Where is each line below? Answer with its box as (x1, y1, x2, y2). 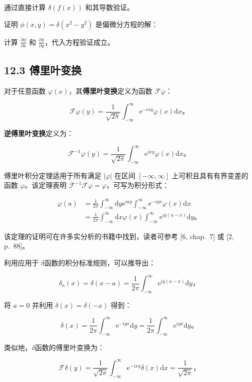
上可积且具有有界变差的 (171, 170, 249, 180)
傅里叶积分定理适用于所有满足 (4, 170, 101, 180)
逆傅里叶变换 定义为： (4, 128, 74, 138)
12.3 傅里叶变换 (4, 62, 82, 78)
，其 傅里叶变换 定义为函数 (69, 86, 153, 96)
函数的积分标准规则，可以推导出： (44, 257, 156, 267)
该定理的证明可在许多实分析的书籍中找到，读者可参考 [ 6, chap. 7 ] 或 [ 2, (4, 231, 234, 241)
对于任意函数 (4, 86, 46, 96)
